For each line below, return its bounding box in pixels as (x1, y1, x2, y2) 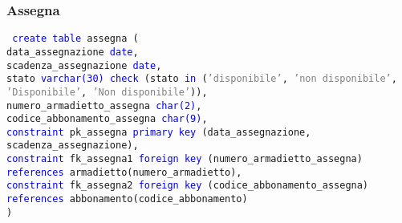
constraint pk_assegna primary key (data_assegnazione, (6, 126, 311, 138)
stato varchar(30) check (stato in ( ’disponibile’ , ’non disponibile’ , (6, 73, 397, 85)
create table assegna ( (12, 33, 139, 45)
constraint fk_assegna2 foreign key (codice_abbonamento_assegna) (6, 180, 369, 192)
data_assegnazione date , (6, 46, 139, 58)
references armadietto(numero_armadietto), (6, 166, 242, 178)
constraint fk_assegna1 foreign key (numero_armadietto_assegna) (6, 153, 363, 165)
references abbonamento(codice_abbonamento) (6, 193, 248, 205)
